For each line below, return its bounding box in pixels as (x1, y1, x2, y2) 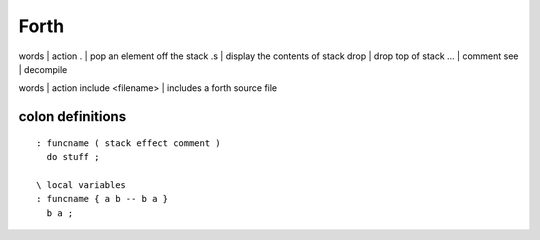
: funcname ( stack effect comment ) (36, 137, 222, 149)
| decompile (18, 63, 68, 75)
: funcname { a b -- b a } (36, 193, 169, 205)
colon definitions (18, 108, 127, 125)
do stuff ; (46, 151, 100, 163)
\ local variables (36, 179, 127, 190)
